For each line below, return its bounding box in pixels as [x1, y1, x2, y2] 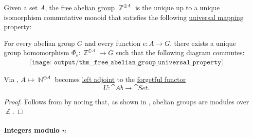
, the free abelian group [45, 2, 115, 12]
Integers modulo [4, 125, 60, 135]
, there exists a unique [170, 38, 236, 48]
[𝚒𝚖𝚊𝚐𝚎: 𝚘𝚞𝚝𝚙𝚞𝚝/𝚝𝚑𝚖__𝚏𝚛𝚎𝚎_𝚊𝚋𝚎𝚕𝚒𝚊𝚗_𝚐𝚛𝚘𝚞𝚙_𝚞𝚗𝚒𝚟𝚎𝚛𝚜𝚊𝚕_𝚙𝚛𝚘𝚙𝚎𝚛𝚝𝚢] [30, 59, 223, 66]
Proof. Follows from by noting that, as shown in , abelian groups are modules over [4, 96, 249, 106]
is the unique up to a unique [135, 2, 220, 12]
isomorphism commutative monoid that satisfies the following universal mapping [4, 12, 244, 22]
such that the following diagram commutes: [115, 47, 245, 58]
